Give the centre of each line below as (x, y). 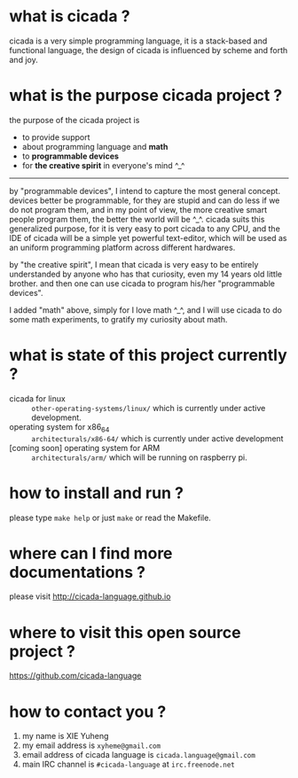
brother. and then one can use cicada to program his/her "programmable (142, 283)
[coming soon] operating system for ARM (85, 447)
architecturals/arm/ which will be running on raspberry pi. (140, 457)
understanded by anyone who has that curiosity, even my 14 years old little (145, 274)
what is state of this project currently (149, 355)
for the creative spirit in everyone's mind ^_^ (103, 165)
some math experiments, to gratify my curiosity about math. (118, 319)
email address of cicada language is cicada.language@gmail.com (138, 755)
